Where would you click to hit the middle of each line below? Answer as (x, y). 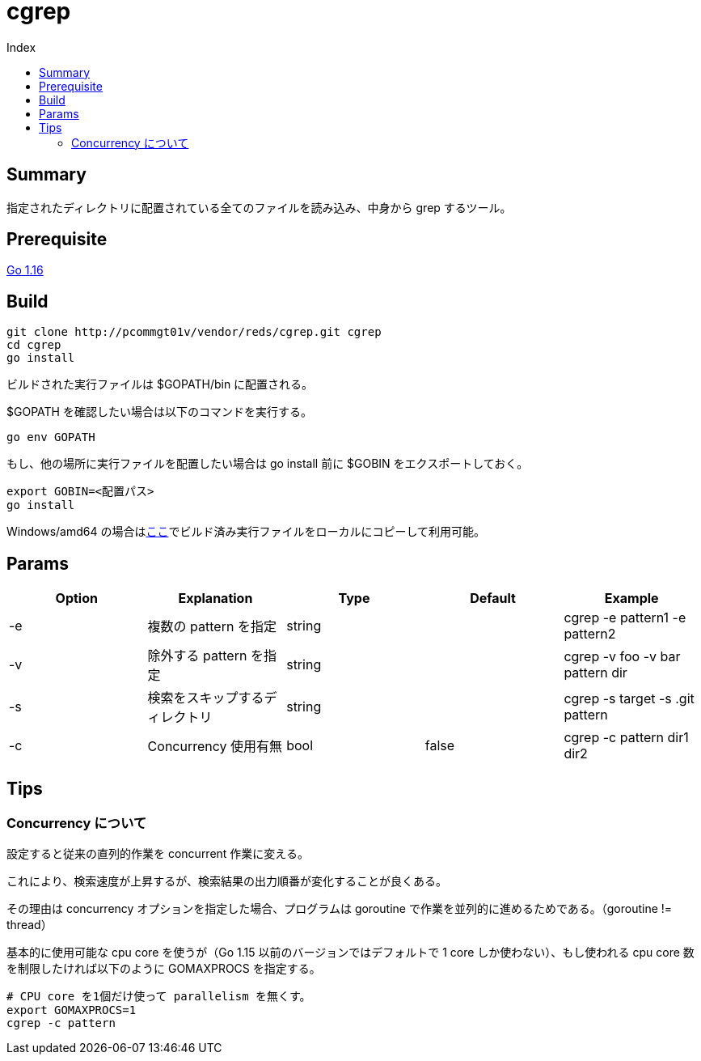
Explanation (215, 598)
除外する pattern (197, 656)
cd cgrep (34, 345)
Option (76, 598)
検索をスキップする (206, 698)
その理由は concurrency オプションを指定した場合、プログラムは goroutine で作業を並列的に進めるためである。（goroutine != (340, 909)
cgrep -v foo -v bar (622, 657)
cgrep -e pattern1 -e (625, 618)
